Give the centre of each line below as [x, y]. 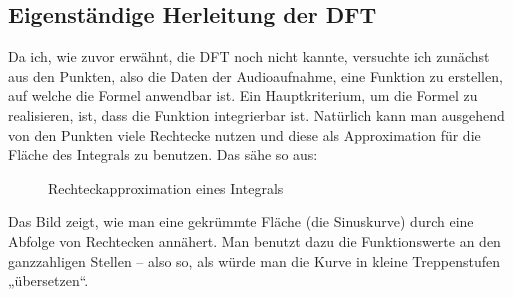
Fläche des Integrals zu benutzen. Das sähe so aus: [163, 154]
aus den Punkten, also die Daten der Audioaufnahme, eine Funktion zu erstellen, [255, 75]
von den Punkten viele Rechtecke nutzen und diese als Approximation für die [244, 134]
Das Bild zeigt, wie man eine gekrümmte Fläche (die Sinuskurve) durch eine [241, 221]
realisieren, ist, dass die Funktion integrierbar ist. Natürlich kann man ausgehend [256, 114]
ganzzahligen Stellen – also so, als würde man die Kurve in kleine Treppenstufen [254, 260]
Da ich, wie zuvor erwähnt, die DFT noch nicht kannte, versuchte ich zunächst [249, 56]
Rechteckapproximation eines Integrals [166, 187]
